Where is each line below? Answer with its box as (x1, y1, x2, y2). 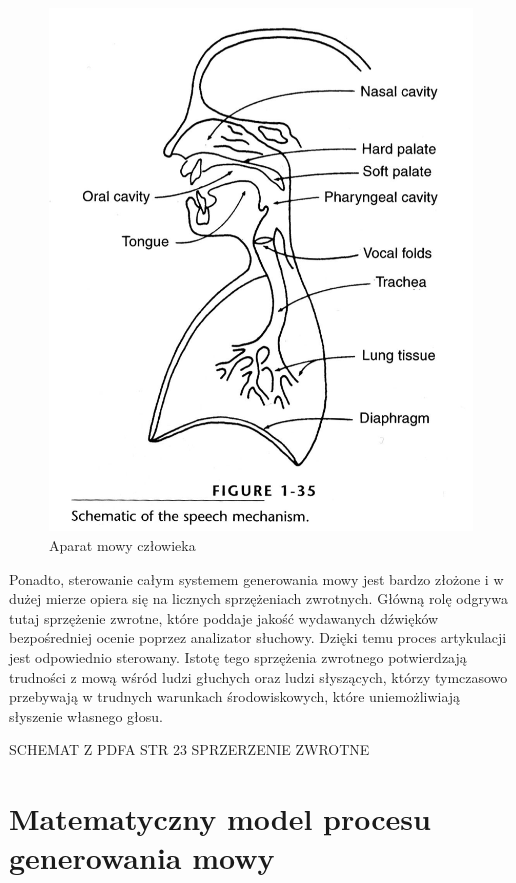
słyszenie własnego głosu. (9, 705, 163, 726)
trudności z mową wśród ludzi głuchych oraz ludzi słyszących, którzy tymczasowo (9, 666, 508, 687)
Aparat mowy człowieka (49, 535, 196, 556)
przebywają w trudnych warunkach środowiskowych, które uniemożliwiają (9, 686, 461, 707)
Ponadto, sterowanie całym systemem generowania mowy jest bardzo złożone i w (9, 568, 504, 589)
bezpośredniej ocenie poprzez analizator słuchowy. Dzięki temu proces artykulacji (9, 627, 507, 648)
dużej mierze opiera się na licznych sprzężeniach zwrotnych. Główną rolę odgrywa (9, 588, 509, 609)
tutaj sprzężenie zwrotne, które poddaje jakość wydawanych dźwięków (9, 607, 439, 628)
